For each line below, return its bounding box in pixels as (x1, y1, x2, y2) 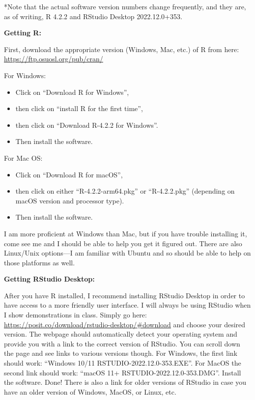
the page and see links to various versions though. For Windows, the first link (4, 348, 237, 358)
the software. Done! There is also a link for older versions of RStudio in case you (4, 377, 246, 387)
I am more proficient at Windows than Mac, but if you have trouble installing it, (4, 228, 247, 238)
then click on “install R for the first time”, (15, 103, 143, 114)
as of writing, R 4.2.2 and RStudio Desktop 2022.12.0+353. (4, 11, 182, 21)
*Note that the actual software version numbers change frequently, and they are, (4, 1, 246, 11)
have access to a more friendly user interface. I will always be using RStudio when (4, 300, 251, 310)
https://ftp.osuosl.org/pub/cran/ (4, 54, 103, 64)
